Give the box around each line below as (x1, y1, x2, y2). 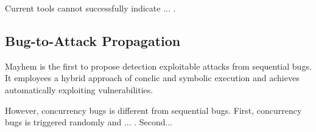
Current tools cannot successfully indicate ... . (5, 2, 176, 14)
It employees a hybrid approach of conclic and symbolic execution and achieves (5, 71, 300, 84)
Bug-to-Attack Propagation (5, 31, 181, 50)
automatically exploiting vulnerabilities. (5, 83, 153, 96)
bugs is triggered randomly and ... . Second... (5, 116, 173, 128)
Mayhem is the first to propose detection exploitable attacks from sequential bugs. (5, 59, 312, 72)
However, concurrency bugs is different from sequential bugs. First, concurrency (5, 104, 302, 116)
